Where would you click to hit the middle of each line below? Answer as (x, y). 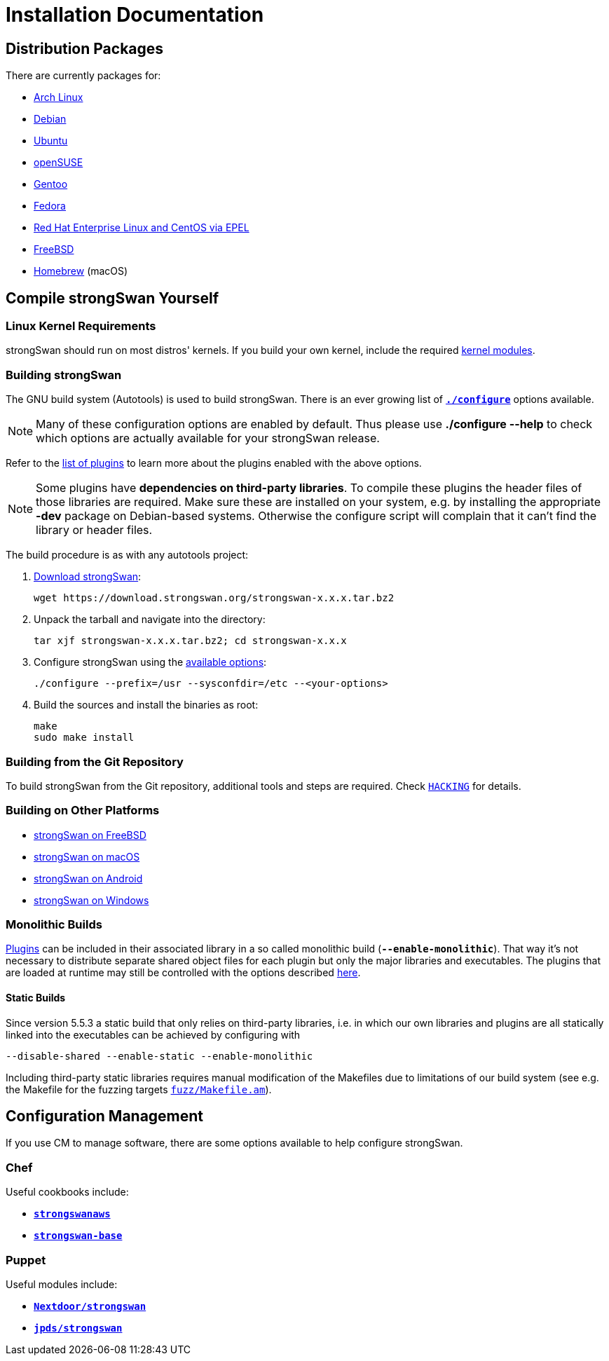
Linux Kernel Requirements (81, 326)
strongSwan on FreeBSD (90, 835)
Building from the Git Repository (95, 761)
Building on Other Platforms (83, 811)
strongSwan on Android (88, 878)
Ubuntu (51, 141)
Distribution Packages (85, 48)
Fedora (50, 206)
